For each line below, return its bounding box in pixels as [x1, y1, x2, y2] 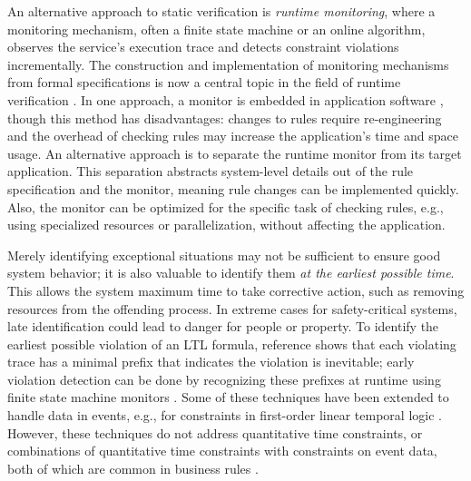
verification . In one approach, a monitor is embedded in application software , [7, 90, 444, 109]
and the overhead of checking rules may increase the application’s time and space [7, 126, 458, 145]
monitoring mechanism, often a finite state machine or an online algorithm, [7, 19, 426, 38]
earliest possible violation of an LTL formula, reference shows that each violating [7, 334, 456, 353]
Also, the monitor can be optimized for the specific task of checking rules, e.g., [7, 197, 444, 216]
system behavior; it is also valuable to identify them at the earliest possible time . [7, 263, 455, 282]
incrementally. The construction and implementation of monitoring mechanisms [7, 54, 449, 74]
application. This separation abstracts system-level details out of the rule [7, 162, 414, 181]
